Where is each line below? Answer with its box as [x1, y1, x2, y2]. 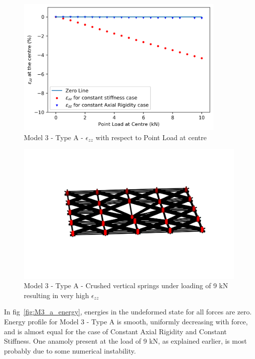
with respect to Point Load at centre [95, 132, 207, 142]
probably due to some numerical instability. [4, 345, 136, 356]
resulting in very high [24, 290, 89, 300]
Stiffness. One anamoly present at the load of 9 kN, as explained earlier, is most [4, 336, 247, 346]
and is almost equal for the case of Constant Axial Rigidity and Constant [4, 326, 227, 336]
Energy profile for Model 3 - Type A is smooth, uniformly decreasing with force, [4, 316, 248, 327]
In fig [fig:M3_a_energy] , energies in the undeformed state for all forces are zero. [4, 307, 252, 317]
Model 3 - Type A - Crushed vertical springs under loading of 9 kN [24, 280, 228, 291]
